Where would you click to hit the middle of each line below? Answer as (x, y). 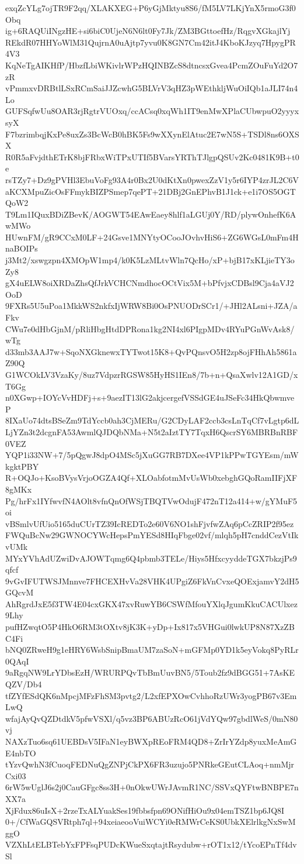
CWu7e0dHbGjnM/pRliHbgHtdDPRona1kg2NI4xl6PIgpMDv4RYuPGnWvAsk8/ (150, 328)
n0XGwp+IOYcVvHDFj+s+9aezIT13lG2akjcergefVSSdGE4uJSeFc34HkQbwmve (150, 397)
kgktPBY (22, 466)
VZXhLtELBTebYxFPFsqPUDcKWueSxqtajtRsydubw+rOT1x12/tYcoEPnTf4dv (151, 844)
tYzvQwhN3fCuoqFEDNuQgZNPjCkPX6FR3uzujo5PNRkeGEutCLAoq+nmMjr (150, 764)
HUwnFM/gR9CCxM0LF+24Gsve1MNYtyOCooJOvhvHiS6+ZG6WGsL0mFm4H (152, 237)
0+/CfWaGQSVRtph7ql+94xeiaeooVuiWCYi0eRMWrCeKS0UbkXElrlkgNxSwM (151, 822)
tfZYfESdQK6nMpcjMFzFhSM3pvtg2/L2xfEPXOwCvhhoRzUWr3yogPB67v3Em (151, 695)
